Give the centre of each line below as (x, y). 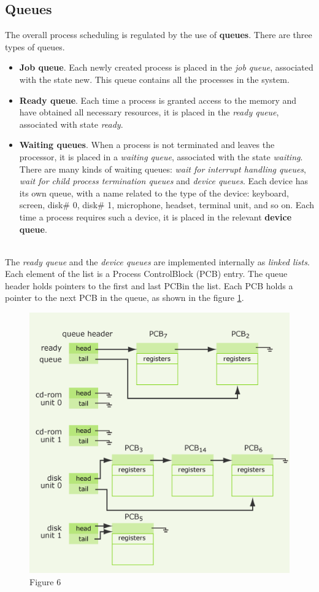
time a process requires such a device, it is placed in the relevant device (156, 216)
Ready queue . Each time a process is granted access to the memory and (158, 100)
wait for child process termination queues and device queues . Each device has (164, 181)
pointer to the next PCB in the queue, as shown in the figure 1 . (125, 298)
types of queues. (35, 46)
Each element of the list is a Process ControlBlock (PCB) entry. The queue (146, 274)
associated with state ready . (71, 124)
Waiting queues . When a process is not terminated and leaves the (147, 145)
